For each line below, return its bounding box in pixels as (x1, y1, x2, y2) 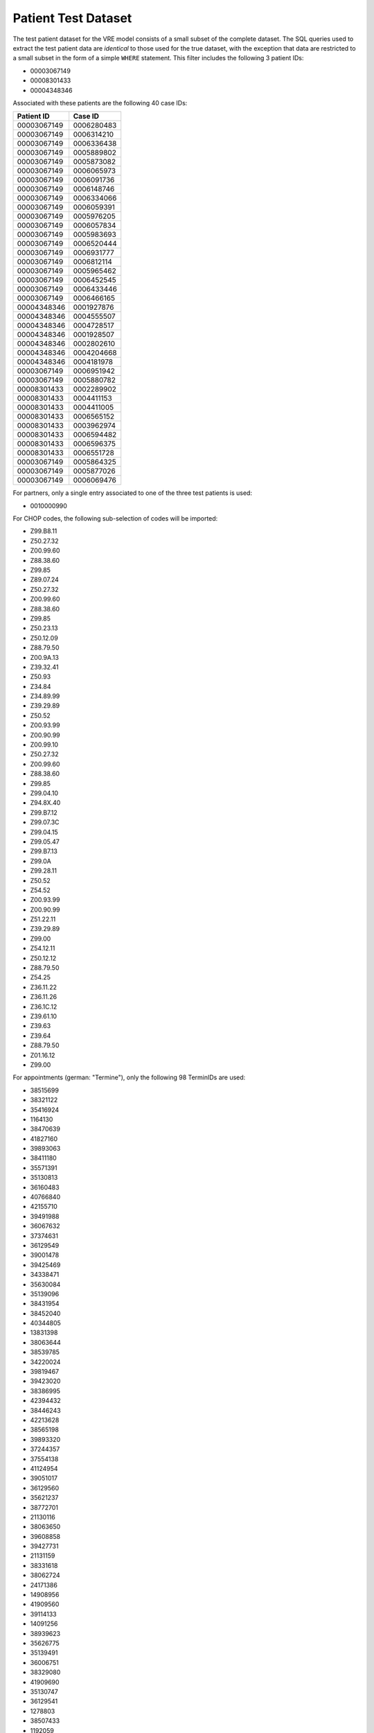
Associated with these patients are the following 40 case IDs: (12, 98, 188, 107)
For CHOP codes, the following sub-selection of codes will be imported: (12, 514, 218, 523)
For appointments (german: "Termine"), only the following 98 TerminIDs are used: (12, 1073, 246, 1081)
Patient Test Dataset (12, 10, 132, 26)
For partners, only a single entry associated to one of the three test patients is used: (12, 489, 253, 497)
